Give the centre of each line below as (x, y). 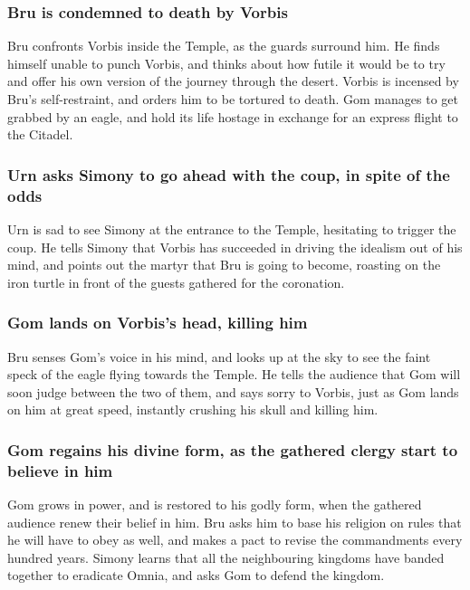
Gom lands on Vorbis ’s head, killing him (158, 323)
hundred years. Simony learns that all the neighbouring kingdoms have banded (226, 557)
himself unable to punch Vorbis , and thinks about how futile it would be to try (226, 63)
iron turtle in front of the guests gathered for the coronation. (176, 282)
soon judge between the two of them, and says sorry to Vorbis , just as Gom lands (233, 391)
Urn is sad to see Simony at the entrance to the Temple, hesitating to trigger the (232, 228)
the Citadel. (40, 134)
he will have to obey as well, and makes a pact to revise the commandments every (235, 540)
